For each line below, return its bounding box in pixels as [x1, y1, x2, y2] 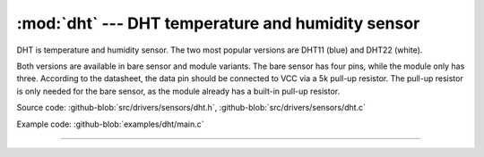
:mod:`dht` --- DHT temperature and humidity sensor [16, 13, 420, 33]
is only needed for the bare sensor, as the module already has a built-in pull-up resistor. [16, 86, 341, 96]
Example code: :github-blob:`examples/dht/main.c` [16, 119, 204, 129]
